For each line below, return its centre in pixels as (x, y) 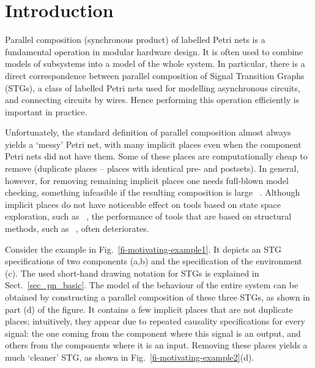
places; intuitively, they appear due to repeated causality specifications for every (155, 321)
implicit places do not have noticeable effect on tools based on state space (143, 204)
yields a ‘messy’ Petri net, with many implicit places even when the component (153, 144)
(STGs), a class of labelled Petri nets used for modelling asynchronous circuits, (153, 87)
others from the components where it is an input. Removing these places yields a (156, 345)
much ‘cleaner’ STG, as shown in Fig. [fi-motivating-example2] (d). (130, 357)
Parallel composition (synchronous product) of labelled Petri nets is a (135, 40)
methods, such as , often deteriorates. (77, 228)
